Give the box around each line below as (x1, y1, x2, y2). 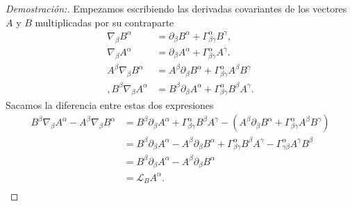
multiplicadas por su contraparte (35, 15, 174, 29)
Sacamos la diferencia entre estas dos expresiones (6, 97, 214, 112)
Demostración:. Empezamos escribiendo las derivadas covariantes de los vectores (6, 1, 347, 15)
